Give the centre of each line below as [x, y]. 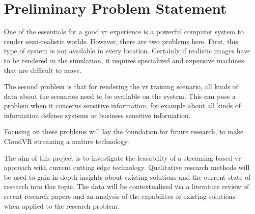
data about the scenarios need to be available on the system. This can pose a [120, 96]
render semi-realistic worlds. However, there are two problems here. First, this [121, 41]
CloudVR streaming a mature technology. [67, 141]
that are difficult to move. [43, 70]
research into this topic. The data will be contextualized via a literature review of [127, 186]
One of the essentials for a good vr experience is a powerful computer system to [124, 32]
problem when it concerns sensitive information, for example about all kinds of [122, 106]
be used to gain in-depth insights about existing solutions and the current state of [127, 177]
